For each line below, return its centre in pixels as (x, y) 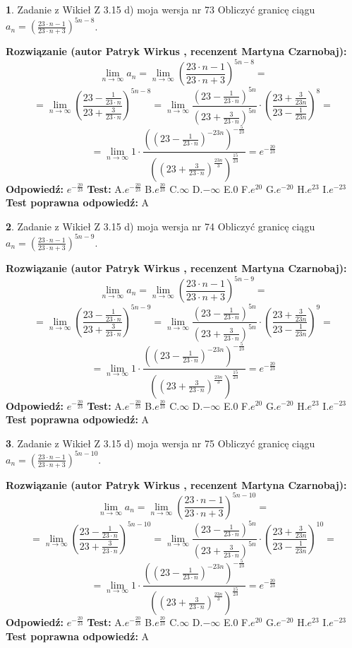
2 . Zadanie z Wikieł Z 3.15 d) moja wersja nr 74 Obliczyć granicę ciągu (160, 226)
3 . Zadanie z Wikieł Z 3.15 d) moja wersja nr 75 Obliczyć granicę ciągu (160, 443)
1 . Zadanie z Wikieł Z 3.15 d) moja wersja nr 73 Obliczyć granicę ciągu (160, 9)
